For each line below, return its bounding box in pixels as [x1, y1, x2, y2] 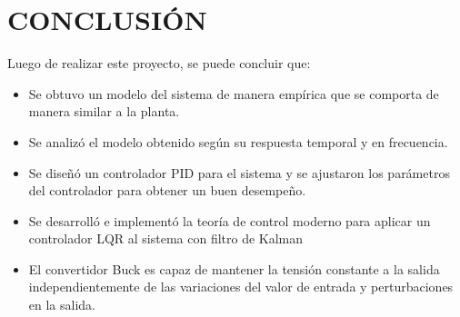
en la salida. [28, 295, 95, 314]
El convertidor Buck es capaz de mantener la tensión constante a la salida [28, 259, 440, 278]
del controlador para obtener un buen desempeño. [28, 181, 306, 200]
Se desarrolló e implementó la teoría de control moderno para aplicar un [28, 211, 431, 230]
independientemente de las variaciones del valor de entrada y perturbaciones [28, 277, 454, 296]
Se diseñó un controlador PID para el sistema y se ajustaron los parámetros [28, 163, 450, 182]
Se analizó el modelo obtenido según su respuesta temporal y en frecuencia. [28, 132, 448, 151]
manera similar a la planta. [28, 102, 180, 121]
